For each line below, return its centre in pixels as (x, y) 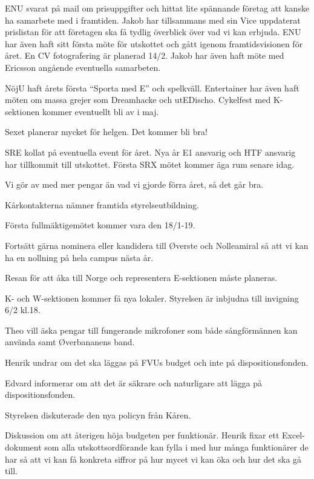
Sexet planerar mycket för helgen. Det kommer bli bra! (106, 132)
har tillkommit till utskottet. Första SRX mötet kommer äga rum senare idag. (150, 164)
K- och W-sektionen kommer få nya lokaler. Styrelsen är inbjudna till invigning (152, 298)
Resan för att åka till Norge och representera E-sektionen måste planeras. (141, 278)
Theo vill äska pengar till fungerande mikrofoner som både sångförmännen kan (151, 330)
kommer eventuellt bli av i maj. (100, 111)
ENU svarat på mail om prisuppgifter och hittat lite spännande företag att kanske (157, 8)
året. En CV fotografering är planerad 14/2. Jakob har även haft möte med (145, 55)
